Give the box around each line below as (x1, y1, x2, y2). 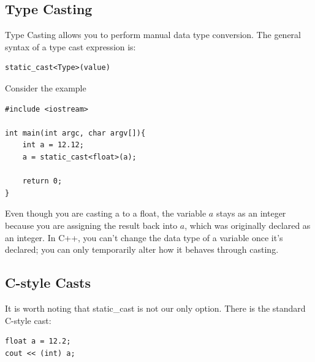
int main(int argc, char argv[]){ (5, 128, 146, 137)
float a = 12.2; (5, 337, 71, 346)
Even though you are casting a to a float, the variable (5, 207, 207, 220)
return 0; (22, 177, 63, 186)
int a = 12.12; (22, 141, 84, 150)
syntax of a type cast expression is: (5, 40, 136, 53)
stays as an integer (216, 207, 286, 220)
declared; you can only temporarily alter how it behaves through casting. (5, 243, 279, 256)
